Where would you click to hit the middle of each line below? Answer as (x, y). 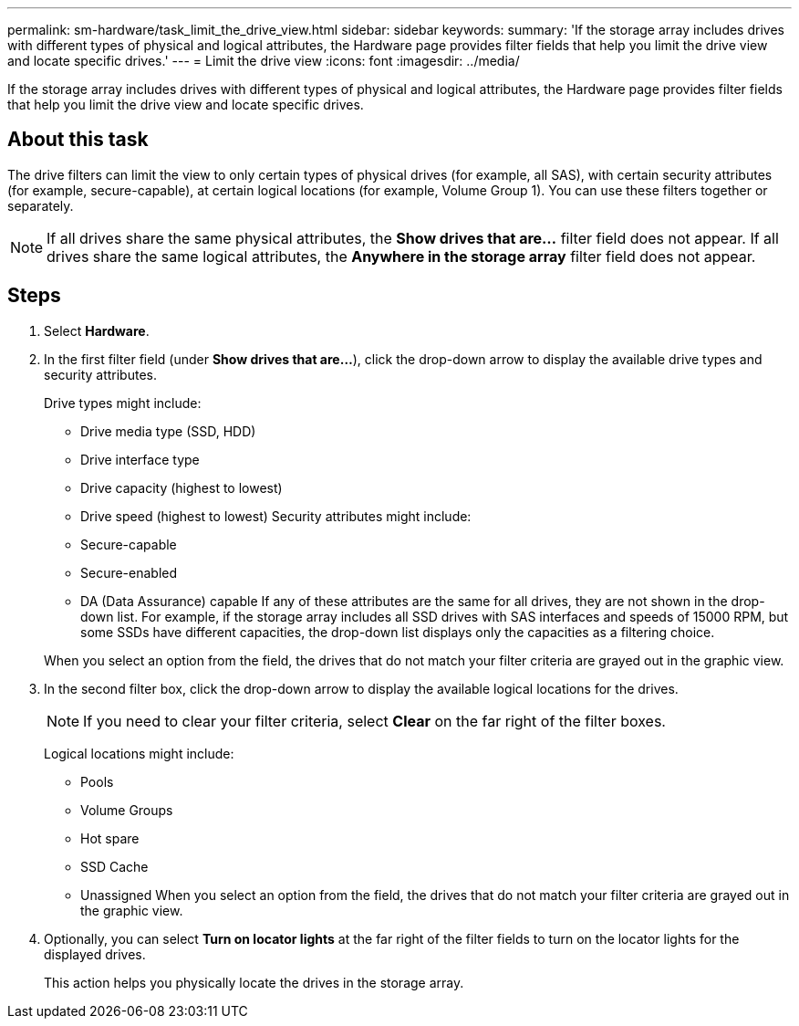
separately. (41, 205)
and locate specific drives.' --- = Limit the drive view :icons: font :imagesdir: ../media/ (264, 61)
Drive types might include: (123, 403)
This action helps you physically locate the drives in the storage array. (254, 982)
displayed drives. (95, 954)
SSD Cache (114, 866)
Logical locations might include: (139, 753)
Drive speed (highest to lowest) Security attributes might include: (276, 516)
